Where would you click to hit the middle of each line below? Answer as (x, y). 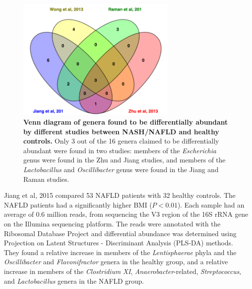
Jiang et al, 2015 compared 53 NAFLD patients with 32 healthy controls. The (120, 195)
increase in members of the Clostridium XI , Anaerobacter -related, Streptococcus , (123, 271)
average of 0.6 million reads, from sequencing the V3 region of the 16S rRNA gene (126, 214)
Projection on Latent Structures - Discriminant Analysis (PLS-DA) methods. (118, 243)
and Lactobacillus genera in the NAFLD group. (74, 281)
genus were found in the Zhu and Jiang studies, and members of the (125, 160)
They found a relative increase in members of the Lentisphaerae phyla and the (120, 252)
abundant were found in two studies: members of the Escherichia (120, 150)
